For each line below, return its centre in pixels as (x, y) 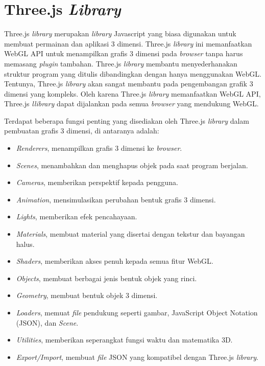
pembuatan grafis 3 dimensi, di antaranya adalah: (82, 131)
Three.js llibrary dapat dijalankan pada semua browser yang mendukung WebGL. (131, 104)
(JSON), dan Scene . (47, 322)
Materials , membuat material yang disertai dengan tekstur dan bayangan (130, 234)
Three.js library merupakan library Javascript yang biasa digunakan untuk (120, 33)
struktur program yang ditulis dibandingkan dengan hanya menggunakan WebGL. (133, 73)
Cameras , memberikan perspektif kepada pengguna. (97, 182)
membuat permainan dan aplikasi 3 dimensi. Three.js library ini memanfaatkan (128, 43)
